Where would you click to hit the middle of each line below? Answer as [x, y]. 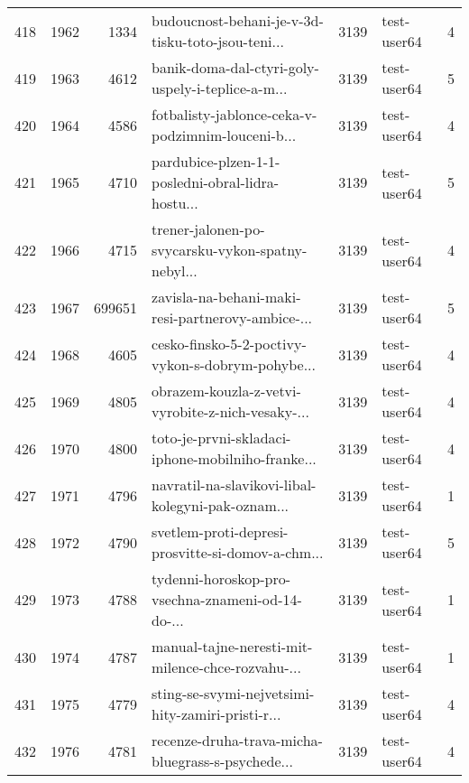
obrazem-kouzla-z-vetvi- [226, 391]
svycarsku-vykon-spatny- [230, 250]
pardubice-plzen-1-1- [216, 161]
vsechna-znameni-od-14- [227, 599]
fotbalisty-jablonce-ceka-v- [234, 114]
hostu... [175, 203]
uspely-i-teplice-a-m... [220, 88]
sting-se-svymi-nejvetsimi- [233, 693]
